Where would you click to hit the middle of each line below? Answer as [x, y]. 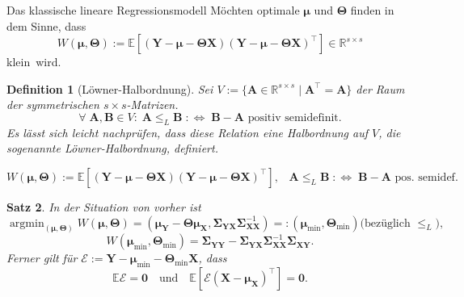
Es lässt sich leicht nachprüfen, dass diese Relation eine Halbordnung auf [187, 132]
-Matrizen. [152, 105]
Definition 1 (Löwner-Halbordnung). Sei [110, 88]
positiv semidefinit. [295, 117]
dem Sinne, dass [46, 25]
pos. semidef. [426, 177]
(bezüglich [385, 223]
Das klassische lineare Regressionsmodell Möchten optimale [153, 10]
